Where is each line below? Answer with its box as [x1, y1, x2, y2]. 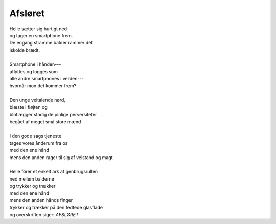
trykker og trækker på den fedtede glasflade [9, 205, 103, 211]
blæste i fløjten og [9, 104, 48, 110]
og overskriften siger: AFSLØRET [9, 211, 79, 217]
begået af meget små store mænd [9, 118, 81, 125]
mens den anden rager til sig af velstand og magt [9, 154, 113, 161]
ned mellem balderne [9, 175, 55, 182]
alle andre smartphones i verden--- [9, 76, 84, 82]
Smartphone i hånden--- [9, 61, 61, 68]
